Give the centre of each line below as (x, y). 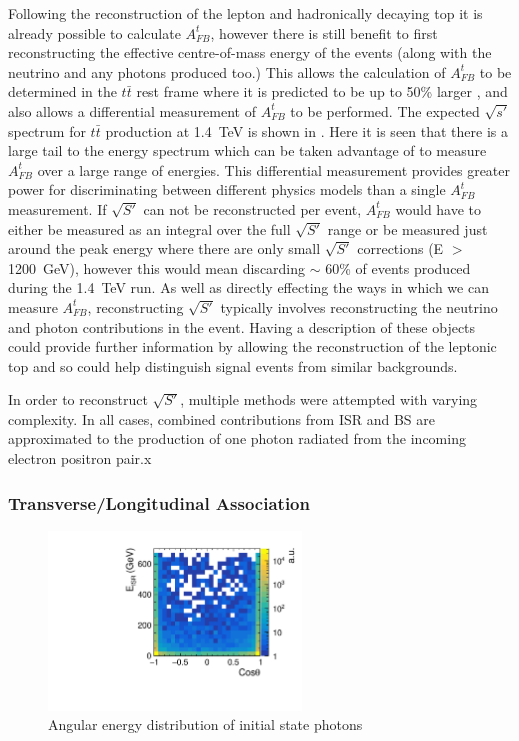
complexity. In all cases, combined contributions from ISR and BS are (222, 418)
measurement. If (57, 208)
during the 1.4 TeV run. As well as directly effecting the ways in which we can (248, 287)
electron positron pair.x (80, 458)
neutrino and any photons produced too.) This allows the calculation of (227, 71)
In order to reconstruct (78, 399)
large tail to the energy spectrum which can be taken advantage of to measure (247, 150)
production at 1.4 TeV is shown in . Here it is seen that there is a (306, 130)
